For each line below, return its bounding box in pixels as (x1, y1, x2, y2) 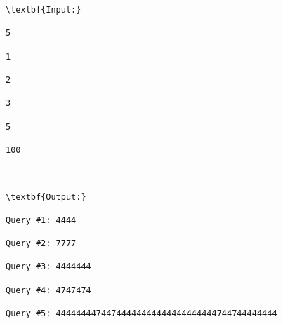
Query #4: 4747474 (6, 285, 91, 295)
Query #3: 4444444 (6, 262, 91, 272)
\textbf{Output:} (6, 191, 86, 202)
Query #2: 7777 (6, 238, 77, 249)
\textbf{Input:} (6, 5, 81, 15)
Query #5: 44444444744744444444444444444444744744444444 (6, 309, 277, 319)
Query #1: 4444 (6, 215, 77, 225)
